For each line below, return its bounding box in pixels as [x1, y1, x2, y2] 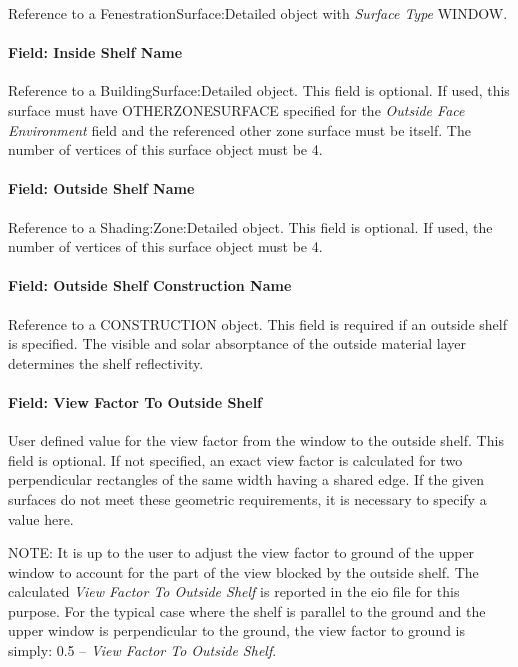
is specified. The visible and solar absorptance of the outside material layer [8, 333, 466, 354]
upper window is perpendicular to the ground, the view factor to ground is [8, 620, 466, 641]
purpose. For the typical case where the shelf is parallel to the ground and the [8, 600, 486, 621]
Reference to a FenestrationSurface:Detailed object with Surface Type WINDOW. [8, 3, 508, 23]
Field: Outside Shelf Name [8, 178, 195, 199]
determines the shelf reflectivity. [8, 352, 204, 373]
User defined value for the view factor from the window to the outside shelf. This [8, 430, 504, 451]
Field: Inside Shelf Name [8, 42, 183, 63]
